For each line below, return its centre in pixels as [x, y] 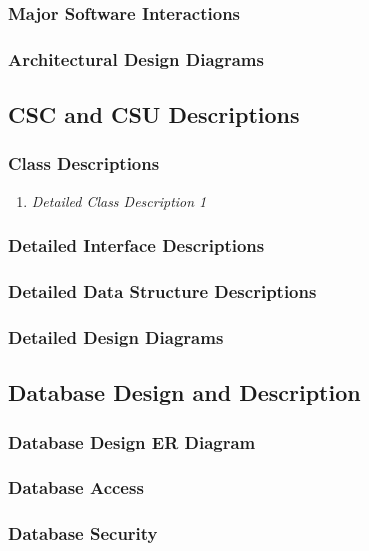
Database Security [83, 533]
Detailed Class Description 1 [119, 200]
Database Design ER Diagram [132, 441]
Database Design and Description [184, 392]
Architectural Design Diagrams [136, 58]
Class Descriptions [84, 163]
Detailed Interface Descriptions [136, 245]
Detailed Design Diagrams [116, 336]
